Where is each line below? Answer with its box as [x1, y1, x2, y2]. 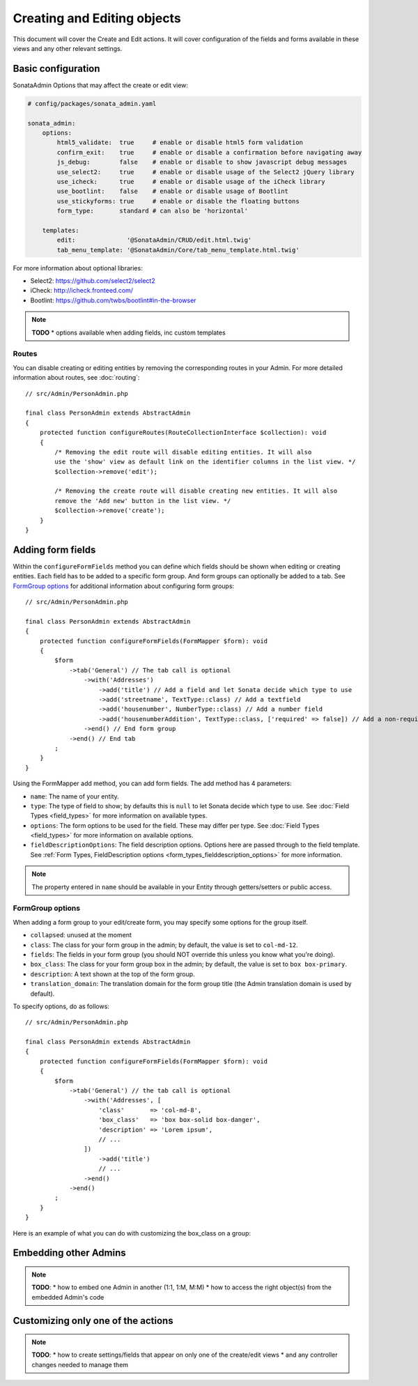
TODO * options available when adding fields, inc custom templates [31, 328, 226, 337]
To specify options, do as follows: [13, 1002, 109, 1010]
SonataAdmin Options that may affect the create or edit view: [13, 81, 188, 89]
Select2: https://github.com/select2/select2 [30, 277, 156, 285]
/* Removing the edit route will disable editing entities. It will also [54, 448, 312, 456]
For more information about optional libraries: [13, 263, 143, 272]
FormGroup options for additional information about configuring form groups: [13, 582, 235, 590]
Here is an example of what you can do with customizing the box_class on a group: [13, 1229, 251, 1237]
